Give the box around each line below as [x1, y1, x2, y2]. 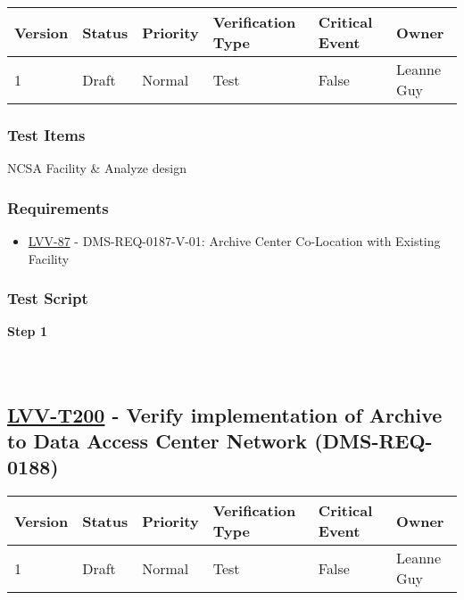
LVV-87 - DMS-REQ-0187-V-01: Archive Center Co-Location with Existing [28, 232, 441, 251]
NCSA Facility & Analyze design [7, 159, 186, 177]
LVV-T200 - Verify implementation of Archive [7, 400, 443, 428]
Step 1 [7, 322, 47, 341]
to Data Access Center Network [7, 427, 308, 454]
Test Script [7, 287, 88, 309]
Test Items [7, 123, 86, 145]
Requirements [7, 196, 109, 218]
